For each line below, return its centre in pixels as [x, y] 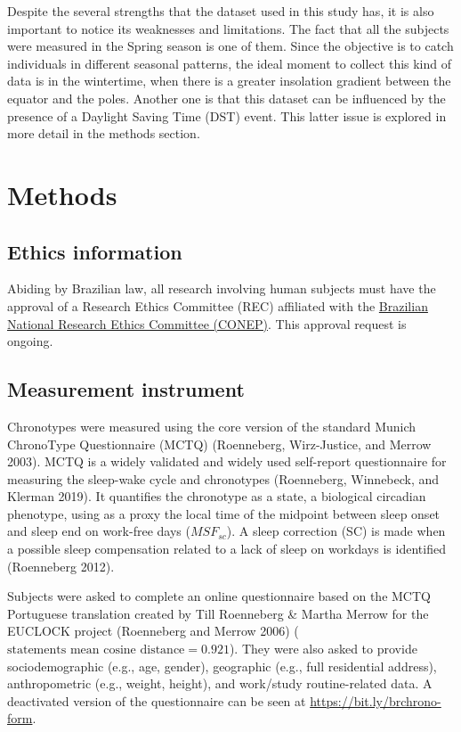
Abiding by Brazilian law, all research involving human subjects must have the [222, 288]
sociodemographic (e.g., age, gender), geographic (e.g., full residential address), [222, 666]
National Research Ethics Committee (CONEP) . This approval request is [207, 323]
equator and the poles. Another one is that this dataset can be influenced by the [226, 98]
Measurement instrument [126, 389]
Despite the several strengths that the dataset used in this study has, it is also [221, 11]
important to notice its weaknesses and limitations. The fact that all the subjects [228, 28]
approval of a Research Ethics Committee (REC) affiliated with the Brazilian [218, 305]
